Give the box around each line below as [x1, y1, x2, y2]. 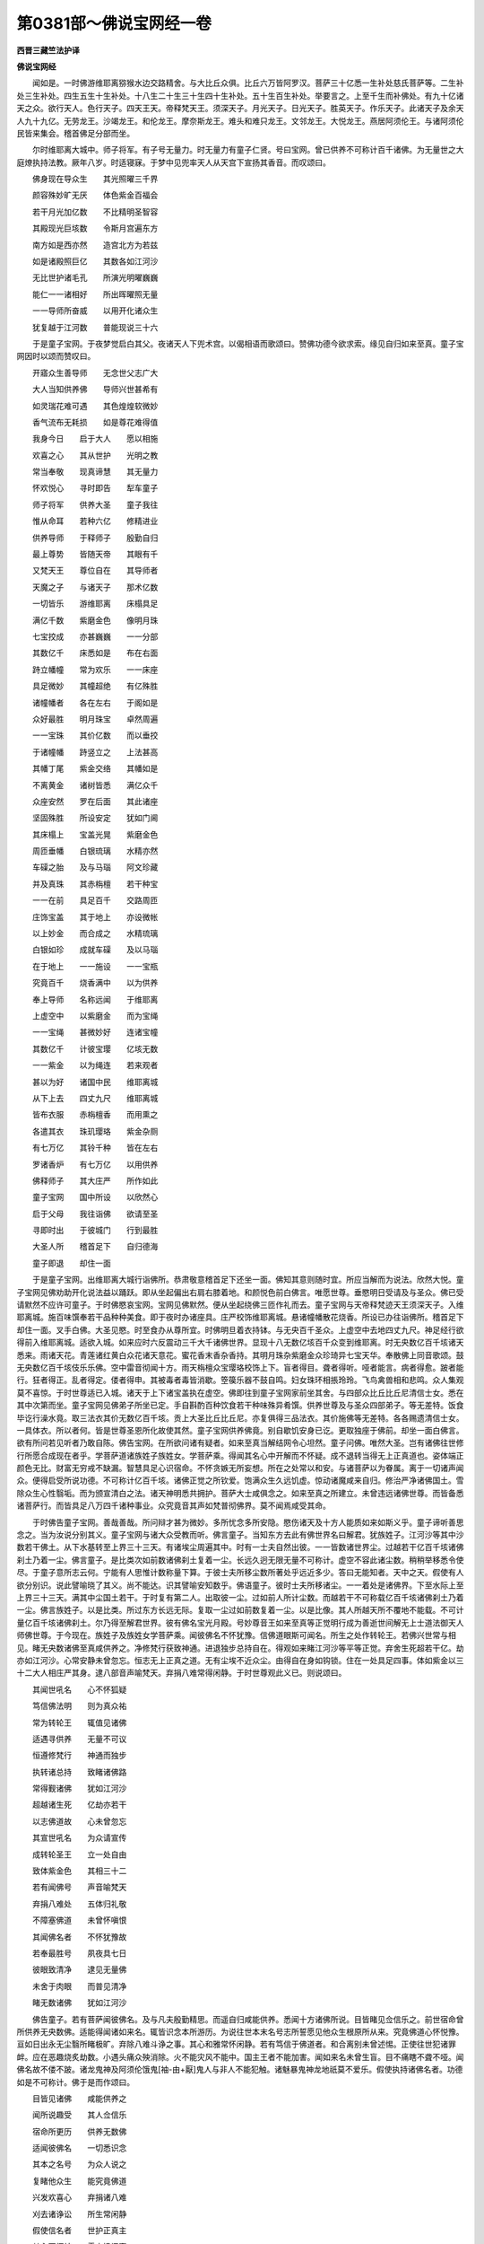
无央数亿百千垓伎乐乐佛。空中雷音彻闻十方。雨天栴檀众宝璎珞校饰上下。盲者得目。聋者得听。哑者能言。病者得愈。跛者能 [16, 1362, 464, 1372]
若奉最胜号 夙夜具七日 [31, 1948, 127, 1959]
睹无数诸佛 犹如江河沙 [31, 1997, 127, 2008]
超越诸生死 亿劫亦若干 [31, 1800, 127, 1810]
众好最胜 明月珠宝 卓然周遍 [31, 714, 159, 724]
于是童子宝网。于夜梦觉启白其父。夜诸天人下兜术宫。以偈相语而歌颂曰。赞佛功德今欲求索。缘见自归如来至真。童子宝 [31, 337, 464, 349]
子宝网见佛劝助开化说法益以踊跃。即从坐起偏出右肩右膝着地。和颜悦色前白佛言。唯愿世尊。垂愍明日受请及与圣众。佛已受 [16, 1286, 464, 1297]
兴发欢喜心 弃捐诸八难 [31, 2192, 127, 2203]
